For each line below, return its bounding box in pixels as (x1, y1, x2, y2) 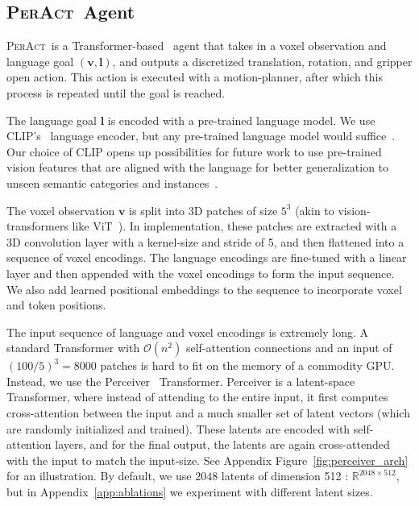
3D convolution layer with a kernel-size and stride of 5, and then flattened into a (6, 233, 404, 250)
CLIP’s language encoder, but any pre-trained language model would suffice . (6, 127, 396, 144)
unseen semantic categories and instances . (6, 174, 218, 191)
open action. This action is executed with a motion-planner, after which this (6, 68, 383, 85)
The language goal (6, 111, 97, 128)
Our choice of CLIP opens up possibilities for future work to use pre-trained (6, 143, 382, 160)
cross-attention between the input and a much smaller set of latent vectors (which (6, 404, 410, 421)
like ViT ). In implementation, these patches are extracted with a (72, 218, 397, 234)
